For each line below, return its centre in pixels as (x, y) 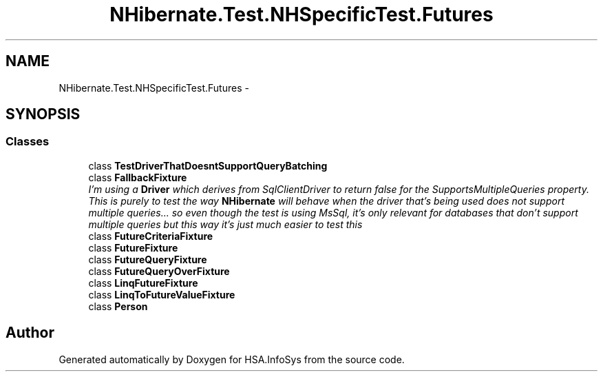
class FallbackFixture (138, 177)
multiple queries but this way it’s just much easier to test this (225, 224)
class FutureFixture (133, 247)
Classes (28, 142)
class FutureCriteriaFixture (151, 236)
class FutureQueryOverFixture (159, 271)
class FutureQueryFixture (148, 259)
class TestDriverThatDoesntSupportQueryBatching (208, 165)
